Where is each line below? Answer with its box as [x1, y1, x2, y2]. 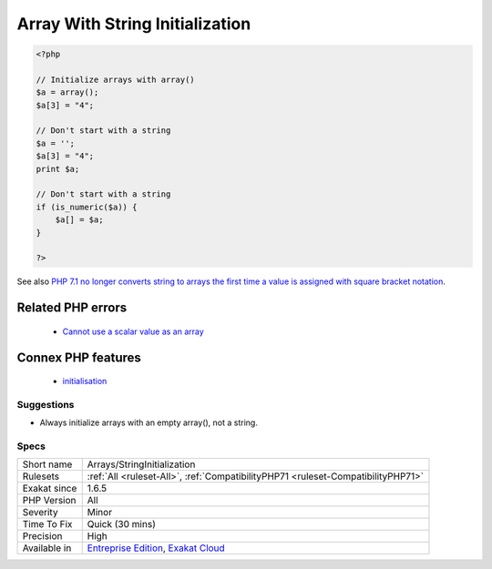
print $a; [36, 164, 80, 174]
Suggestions [16, 398, 75, 411]
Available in [22, 542, 72, 554]
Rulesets [22, 470, 59, 483]
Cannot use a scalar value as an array [62, 326, 204, 337]
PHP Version [22, 494, 77, 507]
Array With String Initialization [16, 14, 251, 34]
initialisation [62, 376, 108, 387]
